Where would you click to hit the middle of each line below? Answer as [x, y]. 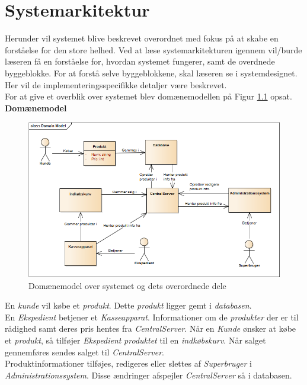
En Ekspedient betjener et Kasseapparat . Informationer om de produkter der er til [152, 317]
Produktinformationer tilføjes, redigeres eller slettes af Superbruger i [128, 363]
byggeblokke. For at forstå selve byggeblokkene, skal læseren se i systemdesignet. [151, 73]
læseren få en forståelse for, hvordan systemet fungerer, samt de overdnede [140, 61]
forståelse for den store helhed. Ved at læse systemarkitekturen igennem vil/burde [153, 49]
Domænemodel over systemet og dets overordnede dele [127, 285]
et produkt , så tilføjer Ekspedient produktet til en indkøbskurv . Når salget [135, 340]
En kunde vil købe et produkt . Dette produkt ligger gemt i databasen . [128, 305]
